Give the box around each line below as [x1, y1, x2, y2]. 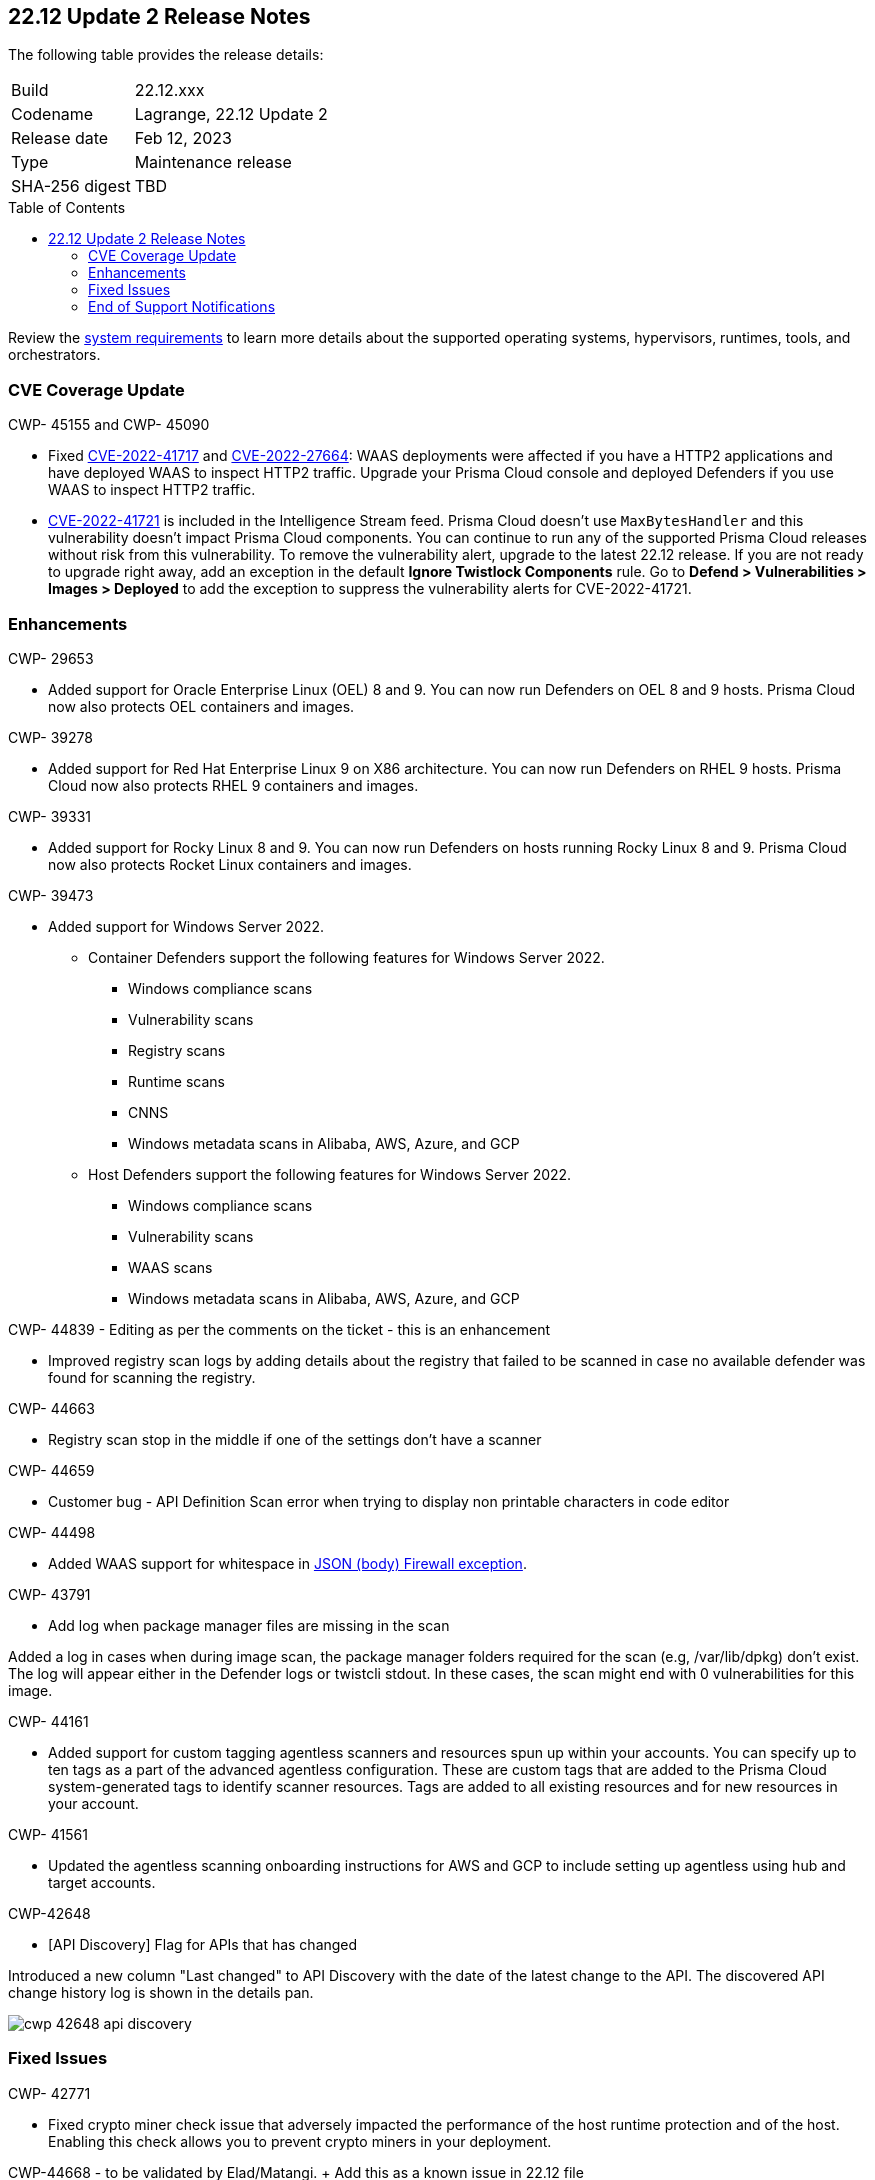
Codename [11, 104, 94, 125]
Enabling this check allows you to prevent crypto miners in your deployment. [48, 2132, 552, 2150]
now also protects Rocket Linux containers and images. [48, 855, 412, 873]
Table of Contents [8, 199, 126, 217]
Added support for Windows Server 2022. [48, 917, 325, 935]
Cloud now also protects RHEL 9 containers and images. [48, 776, 419, 794]
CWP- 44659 [8, 1461, 95, 1479]
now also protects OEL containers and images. [48, 697, 355, 715]
